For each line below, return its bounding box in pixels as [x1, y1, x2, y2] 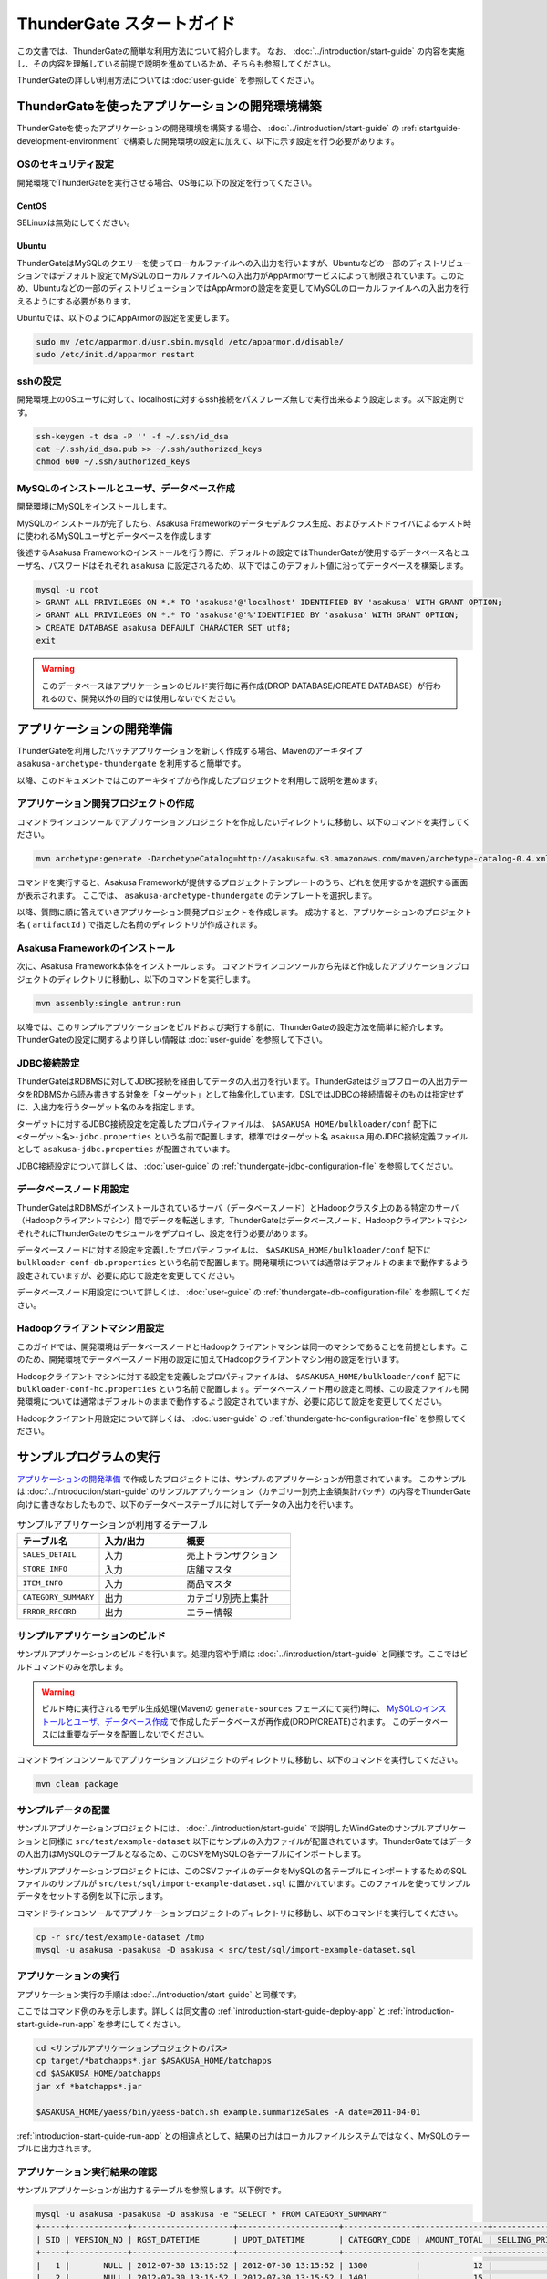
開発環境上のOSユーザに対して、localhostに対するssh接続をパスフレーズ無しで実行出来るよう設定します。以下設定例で [16, 394, 465, 405]
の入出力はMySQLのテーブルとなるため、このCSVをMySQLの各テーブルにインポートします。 [16, 1849, 366, 1860]
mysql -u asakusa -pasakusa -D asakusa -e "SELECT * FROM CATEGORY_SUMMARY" [36, 2209, 387, 2220]
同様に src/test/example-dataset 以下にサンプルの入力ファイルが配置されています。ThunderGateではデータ [48, 1835, 473, 1846]
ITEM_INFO [22, 1578, 64, 1588]
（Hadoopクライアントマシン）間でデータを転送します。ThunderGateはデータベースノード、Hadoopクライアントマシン [16, 1215, 468, 1226]
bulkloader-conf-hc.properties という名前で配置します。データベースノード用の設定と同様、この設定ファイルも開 [16, 1383, 470, 1394]
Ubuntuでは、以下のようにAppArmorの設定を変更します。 [16, 313, 234, 324]
